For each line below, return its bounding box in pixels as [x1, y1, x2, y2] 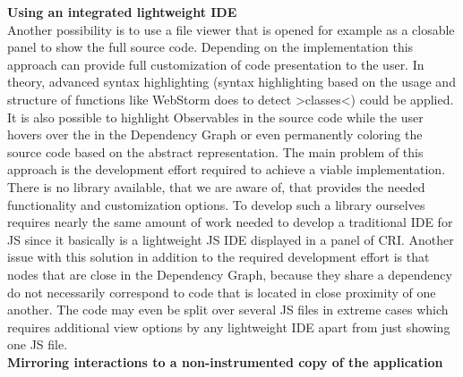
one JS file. [7, 335, 68, 354]
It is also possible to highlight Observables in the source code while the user [7, 107, 424, 126]
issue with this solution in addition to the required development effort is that [7, 247, 430, 266]
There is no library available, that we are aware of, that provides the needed [7, 177, 425, 196]
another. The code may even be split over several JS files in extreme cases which [7, 300, 449, 319]
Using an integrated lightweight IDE [7, 3, 237, 21]
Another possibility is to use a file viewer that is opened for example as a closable [7, 20, 455, 38]
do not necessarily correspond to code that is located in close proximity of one [7, 282, 436, 301]
